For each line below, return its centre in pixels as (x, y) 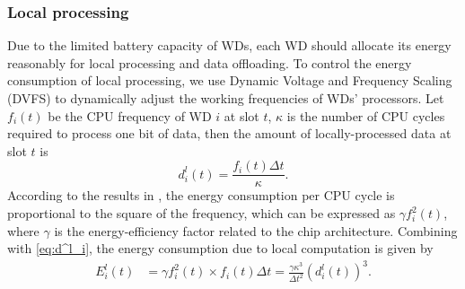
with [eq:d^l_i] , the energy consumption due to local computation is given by (220, 248)
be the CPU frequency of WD (130, 115)
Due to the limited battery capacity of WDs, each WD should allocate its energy (229, 45)
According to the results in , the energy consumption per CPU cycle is (201, 195)
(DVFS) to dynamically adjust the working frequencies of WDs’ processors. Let (226, 98)
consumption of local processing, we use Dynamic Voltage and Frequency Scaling (230, 80)
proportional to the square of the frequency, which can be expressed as (202, 213)
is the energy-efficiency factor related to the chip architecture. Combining (256, 230)
